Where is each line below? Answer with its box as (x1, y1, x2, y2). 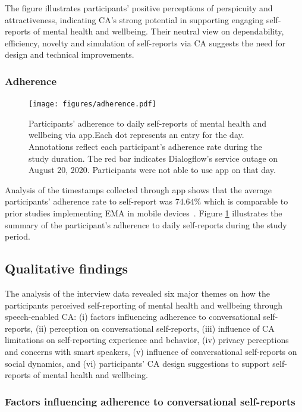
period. (5, 230, 30, 243)
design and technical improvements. (5, 48, 134, 61)
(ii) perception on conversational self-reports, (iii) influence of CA (35, 322, 275, 334)
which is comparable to (203, 195, 288, 207)
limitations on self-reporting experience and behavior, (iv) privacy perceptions (5, 334, 289, 346)
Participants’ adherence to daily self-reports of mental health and (29, 117, 266, 129)
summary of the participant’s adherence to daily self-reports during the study (5, 218, 287, 231)
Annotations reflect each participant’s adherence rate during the (29, 140, 262, 153)
